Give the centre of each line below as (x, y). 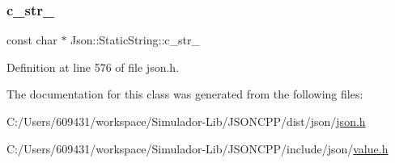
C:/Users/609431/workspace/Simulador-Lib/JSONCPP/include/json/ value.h (197, 148)
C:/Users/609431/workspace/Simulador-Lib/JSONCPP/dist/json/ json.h (186, 121)
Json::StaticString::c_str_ (135, 40)
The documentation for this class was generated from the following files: (185, 94)
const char (32, 40)
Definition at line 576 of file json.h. (93, 67)
